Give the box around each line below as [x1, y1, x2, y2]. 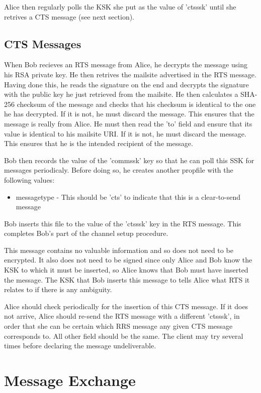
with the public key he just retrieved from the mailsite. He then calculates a [4, 89, 238, 99]
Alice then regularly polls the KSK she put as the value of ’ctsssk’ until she [4, 2, 236, 12]
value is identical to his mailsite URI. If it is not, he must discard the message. [4, 128, 246, 139]
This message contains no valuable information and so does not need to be [4, 244, 233, 255]
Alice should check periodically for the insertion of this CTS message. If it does [4, 301, 248, 311]
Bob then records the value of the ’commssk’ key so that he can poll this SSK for [4, 155, 254, 165]
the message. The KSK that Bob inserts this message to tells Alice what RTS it [4, 274, 250, 285]
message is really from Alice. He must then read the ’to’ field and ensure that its [4, 118, 252, 128]
